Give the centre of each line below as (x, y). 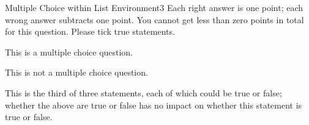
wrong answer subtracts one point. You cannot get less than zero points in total (154, 19)
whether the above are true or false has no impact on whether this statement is (154, 105)
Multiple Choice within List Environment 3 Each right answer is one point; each (154, 7)
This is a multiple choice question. (69, 52)
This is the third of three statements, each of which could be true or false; (143, 92)
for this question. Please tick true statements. (90, 31)
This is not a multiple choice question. (76, 72)
